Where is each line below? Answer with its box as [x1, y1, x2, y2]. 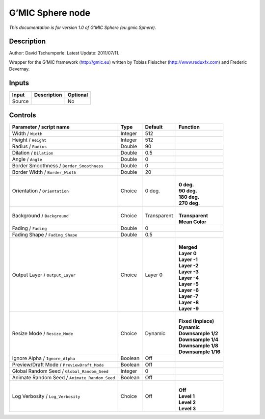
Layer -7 [178, 292, 199, 299]
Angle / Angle [12, 156, 43, 162]
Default [145, 123, 163, 130]
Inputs [9, 79, 29, 87]
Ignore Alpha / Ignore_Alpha [12, 355, 76, 362]
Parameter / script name [12, 123, 70, 130]
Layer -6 [178, 287, 199, 293]
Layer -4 [178, 274, 199, 281]
